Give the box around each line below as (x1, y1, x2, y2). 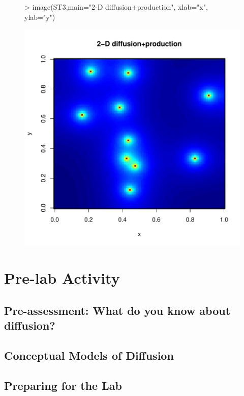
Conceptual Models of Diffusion (4, 347, 174, 363)
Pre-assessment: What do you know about (4, 302, 231, 318)
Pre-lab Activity (4, 267, 120, 288)
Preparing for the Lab (4, 377, 122, 393)
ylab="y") (24, 11, 55, 22)
